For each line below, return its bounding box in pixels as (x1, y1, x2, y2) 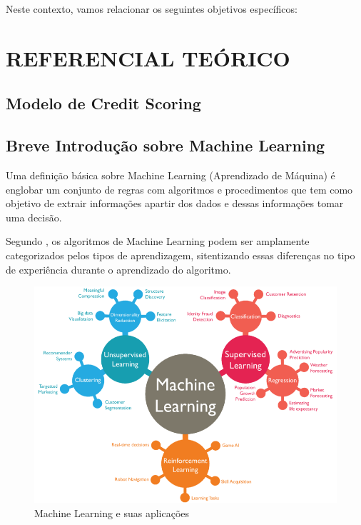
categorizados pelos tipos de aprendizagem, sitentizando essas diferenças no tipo (6, 247, 355, 262)
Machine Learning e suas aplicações (34, 505, 190, 520)
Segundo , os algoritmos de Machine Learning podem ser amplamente (6, 234, 310, 249)
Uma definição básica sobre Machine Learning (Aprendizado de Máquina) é (6, 167, 335, 182)
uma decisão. (6, 209, 62, 224)
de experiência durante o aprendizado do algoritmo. (6, 261, 231, 276)
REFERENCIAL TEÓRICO (6, 43, 290, 72)
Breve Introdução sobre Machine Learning (6, 134, 325, 156)
